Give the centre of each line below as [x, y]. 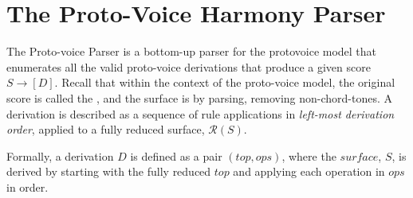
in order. [28, 186]
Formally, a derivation [60, 155]
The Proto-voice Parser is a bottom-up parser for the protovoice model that [192, 51]
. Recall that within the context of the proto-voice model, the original [225, 82]
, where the [309, 155]
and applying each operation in [309, 171]
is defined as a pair [176, 155]
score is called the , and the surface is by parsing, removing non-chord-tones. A [200, 97]
